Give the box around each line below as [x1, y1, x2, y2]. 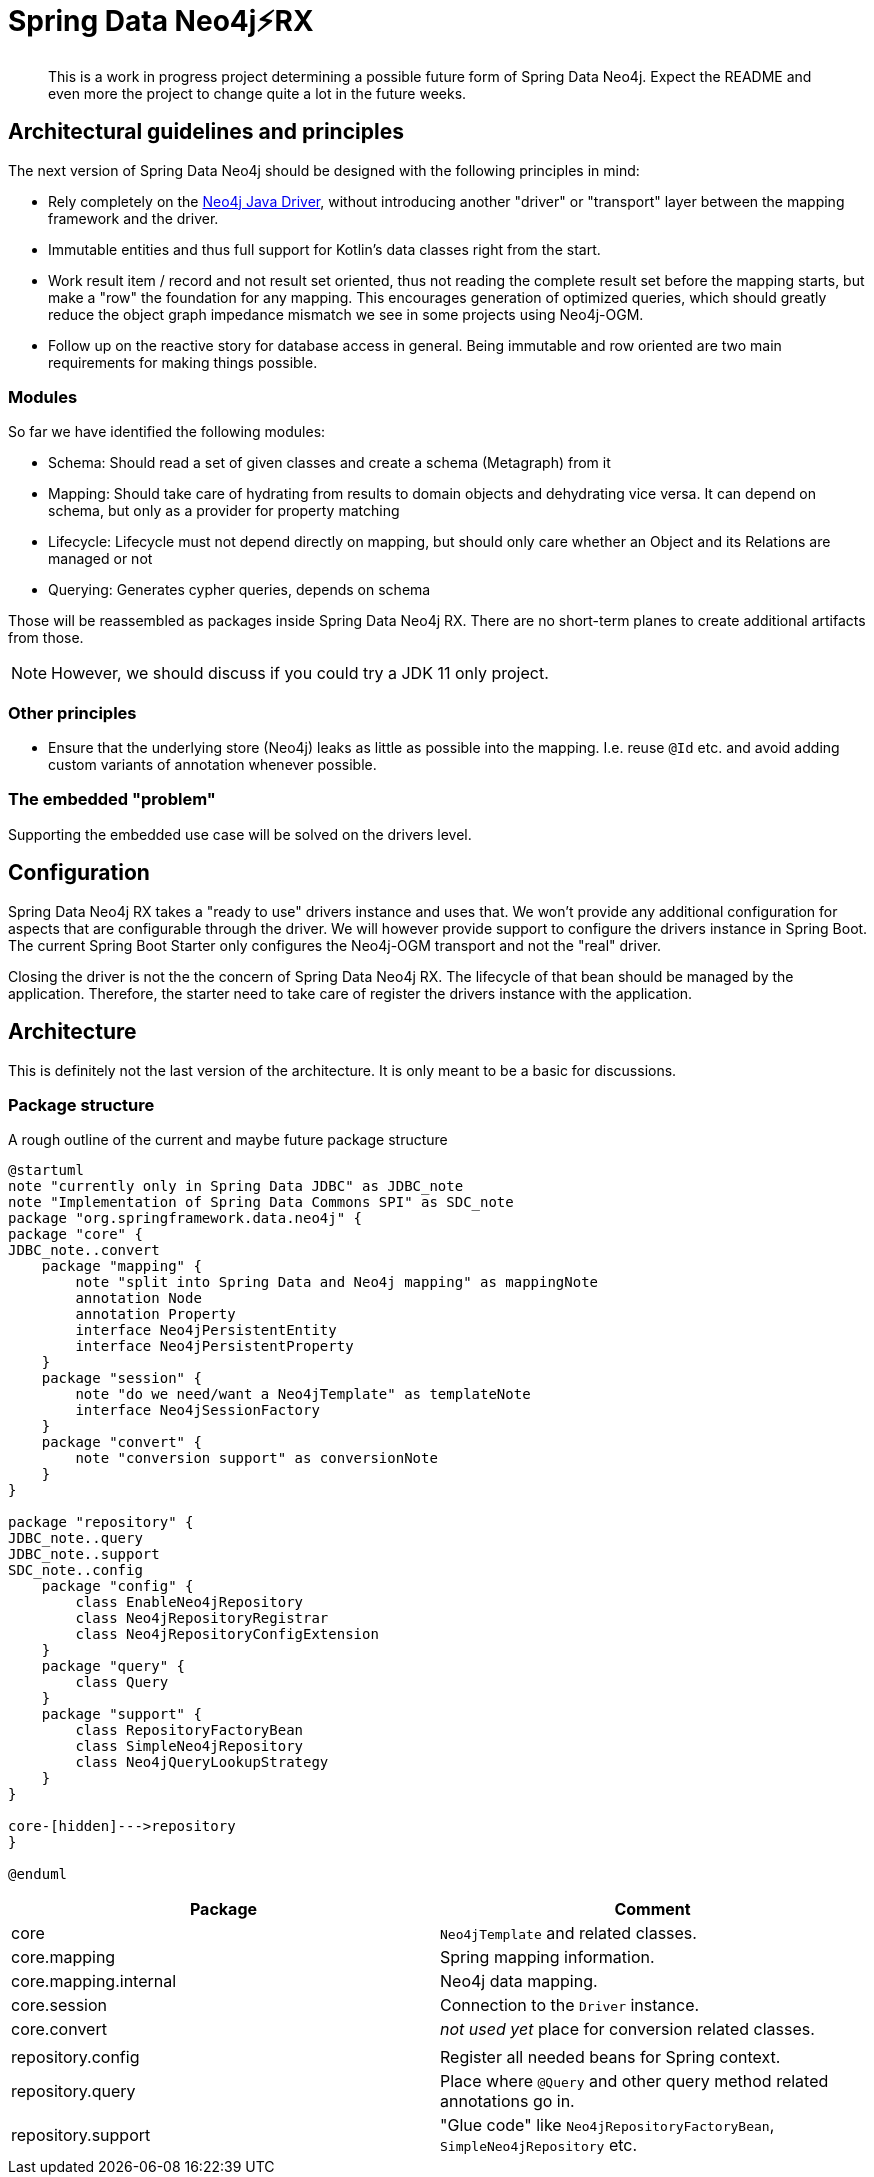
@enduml [8, 1866, 68, 1883]
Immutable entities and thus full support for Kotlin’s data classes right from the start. [48, 240, 601, 258]
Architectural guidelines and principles [8, 119, 404, 145]
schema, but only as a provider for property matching [48, 502, 400, 520]
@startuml [8, 1162, 84, 1179]
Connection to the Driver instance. [440, 1995, 700, 2016]
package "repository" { [8, 1514, 194, 1531]
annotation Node [75, 1290, 202, 1307]
